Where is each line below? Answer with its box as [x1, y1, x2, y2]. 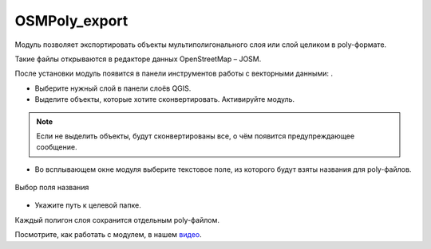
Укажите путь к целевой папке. [34, 200, 141, 210]
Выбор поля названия [14, 183, 89, 193]
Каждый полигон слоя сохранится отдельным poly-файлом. [14, 215, 219, 224]
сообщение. [36, 142, 77, 152]
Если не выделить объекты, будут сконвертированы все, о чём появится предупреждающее [36, 131, 355, 141]
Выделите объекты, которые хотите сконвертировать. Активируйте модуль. [34, 95, 295, 104]
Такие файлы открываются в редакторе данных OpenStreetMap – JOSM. [14, 54, 262, 64]
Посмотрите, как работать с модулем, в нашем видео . [14, 230, 203, 239]
